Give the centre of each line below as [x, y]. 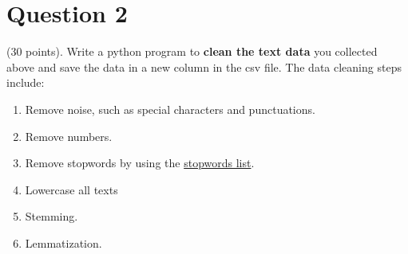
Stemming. [51, 216]
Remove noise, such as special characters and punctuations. [170, 109]
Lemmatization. [63, 242]
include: [26, 82]
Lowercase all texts [71, 189]
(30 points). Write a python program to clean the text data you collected [192, 51]
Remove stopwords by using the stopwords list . [140, 163]
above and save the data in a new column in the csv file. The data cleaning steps [204, 66]
